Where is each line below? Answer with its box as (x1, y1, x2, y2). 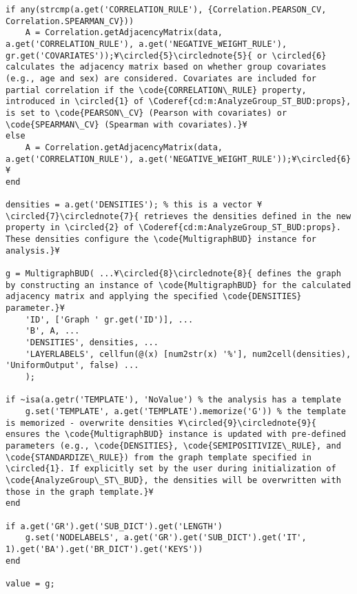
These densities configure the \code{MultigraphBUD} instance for (6, 234, 317, 245)
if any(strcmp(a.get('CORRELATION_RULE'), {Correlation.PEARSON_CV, (6, 5, 327, 14)
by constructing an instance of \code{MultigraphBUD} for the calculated (6, 280, 351, 290)
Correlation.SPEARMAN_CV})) (6, 16, 134, 26)
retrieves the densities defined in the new (143, 211, 351, 221)
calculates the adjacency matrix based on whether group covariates (6, 62, 327, 72)
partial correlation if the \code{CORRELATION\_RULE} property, (6, 85, 307, 95)
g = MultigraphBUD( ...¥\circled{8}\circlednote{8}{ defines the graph (6, 269, 341, 279)
